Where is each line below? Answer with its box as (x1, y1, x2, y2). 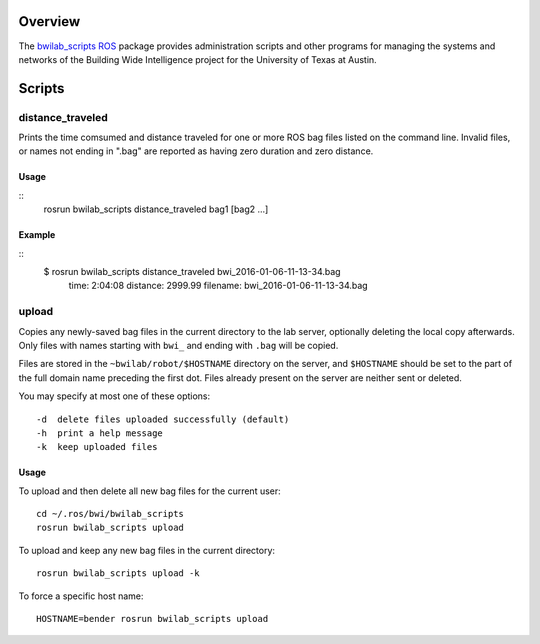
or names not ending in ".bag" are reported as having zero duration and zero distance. (18, 145, 374, 157)
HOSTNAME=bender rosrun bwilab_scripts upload (36, 613, 269, 625)
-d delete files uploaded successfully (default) (36, 413, 290, 425)
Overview (18, 13, 81, 30)
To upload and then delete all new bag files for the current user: (18, 485, 282, 497)
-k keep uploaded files (36, 441, 158, 453)
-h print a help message (36, 427, 164, 439)
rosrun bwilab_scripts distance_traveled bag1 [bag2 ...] (43, 203, 269, 215)
